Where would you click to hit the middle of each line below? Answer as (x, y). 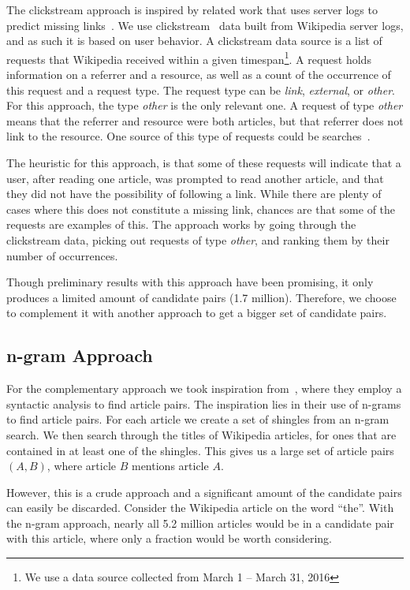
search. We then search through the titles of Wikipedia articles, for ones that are (201, 434)
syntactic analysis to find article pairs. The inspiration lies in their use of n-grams (204, 403)
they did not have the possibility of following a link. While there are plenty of (194, 194)
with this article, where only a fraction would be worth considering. (169, 538)
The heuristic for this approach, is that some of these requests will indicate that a (204, 162)
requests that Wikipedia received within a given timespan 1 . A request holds (189, 58)
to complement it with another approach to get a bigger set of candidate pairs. (197, 313)
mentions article (170, 466)
